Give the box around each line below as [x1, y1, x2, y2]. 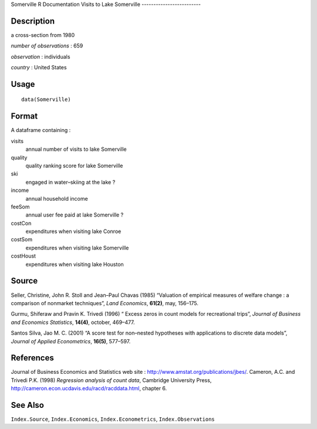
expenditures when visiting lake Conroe [25, 228, 122, 235]
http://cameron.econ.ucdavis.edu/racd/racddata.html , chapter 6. [11, 385, 167, 392]
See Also [11, 400, 44, 410]
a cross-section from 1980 [11, 31, 75, 38]
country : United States [11, 64, 67, 71]
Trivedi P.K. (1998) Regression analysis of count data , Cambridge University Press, [11, 376, 212, 384]
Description [11, 16, 55, 26]
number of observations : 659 [11, 42, 83, 49]
